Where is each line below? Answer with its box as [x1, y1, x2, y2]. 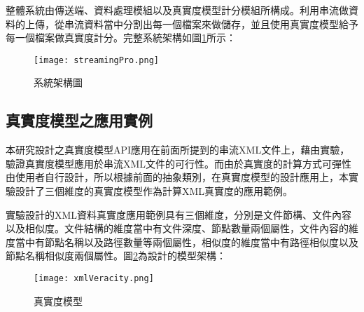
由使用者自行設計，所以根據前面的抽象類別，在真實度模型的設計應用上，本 [6, 170, 349, 184]
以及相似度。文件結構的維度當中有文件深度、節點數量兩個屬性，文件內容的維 [6, 221, 358, 236]
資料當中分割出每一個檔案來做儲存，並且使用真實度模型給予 [83, 16, 358, 31]
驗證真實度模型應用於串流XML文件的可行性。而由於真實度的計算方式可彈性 [6, 156, 352, 170]
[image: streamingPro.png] [34, 55, 159, 65]
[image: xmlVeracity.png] [34, 273, 154, 283]
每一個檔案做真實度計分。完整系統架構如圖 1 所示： [6, 30, 236, 45]
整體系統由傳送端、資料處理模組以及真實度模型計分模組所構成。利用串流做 [6, 3, 349, 17]
